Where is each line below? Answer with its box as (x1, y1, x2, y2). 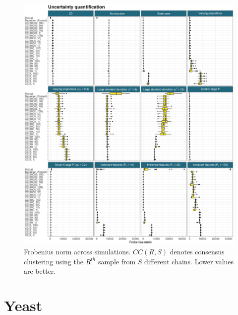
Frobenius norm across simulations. (24, 246, 131, 257)
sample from (98, 256, 136, 266)
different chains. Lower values (144, 256, 234, 266)
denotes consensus (170, 246, 225, 257)
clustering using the (24, 256, 83, 266)
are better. (24, 266, 56, 276)
